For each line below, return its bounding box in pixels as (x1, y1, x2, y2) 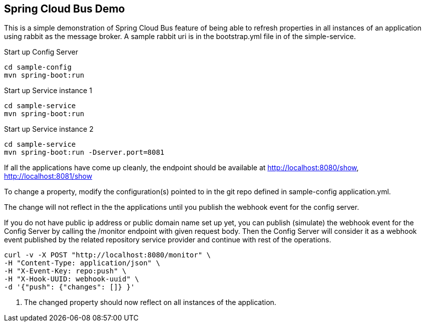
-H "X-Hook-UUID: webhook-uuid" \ (4, 275, 139, 283)
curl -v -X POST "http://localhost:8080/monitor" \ (4, 251, 211, 259)
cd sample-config (4, 63, 72, 72)
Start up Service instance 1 (4, 86, 92, 95)
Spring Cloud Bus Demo (4, 3, 125, 15)
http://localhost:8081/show (4, 172, 93, 181)
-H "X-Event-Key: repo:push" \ (4, 267, 127, 275)
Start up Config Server (4, 48, 78, 57)
